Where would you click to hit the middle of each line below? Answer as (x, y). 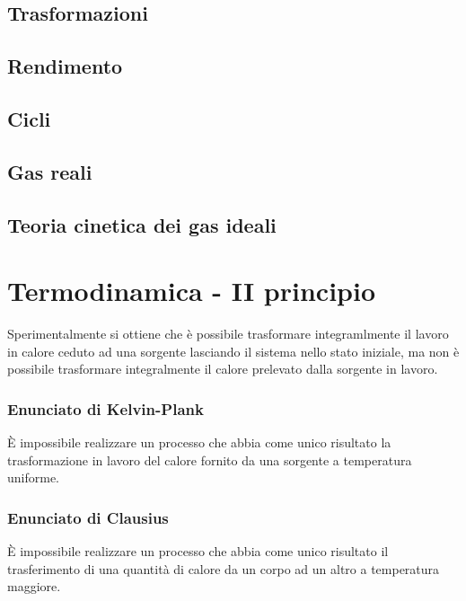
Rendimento (65, 66)
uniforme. (34, 477)
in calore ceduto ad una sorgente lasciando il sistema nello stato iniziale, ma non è (233, 351)
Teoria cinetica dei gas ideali (142, 224)
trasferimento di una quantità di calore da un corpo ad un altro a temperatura (224, 568)
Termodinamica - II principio (192, 291)
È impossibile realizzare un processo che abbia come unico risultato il (198, 551)
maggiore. (34, 586)
